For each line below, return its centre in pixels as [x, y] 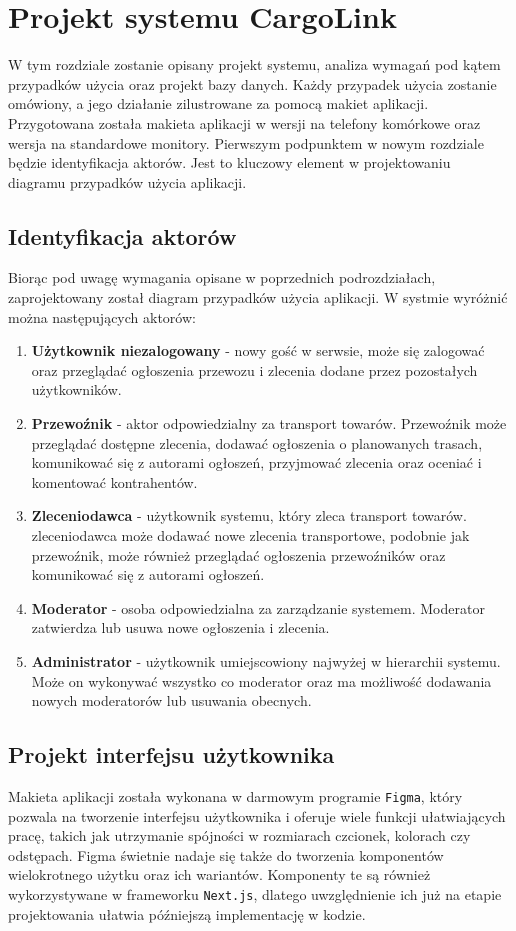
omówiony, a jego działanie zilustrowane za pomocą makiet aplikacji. [218, 103]
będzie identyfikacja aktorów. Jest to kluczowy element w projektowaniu [229, 162]
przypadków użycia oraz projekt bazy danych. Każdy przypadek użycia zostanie [252, 83]
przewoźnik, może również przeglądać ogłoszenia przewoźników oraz [238, 554]
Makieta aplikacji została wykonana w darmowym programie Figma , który [235, 795]
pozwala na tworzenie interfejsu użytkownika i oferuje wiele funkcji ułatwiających [257, 815]
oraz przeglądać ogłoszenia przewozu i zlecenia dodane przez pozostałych [254, 369]
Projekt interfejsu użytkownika [171, 754]
